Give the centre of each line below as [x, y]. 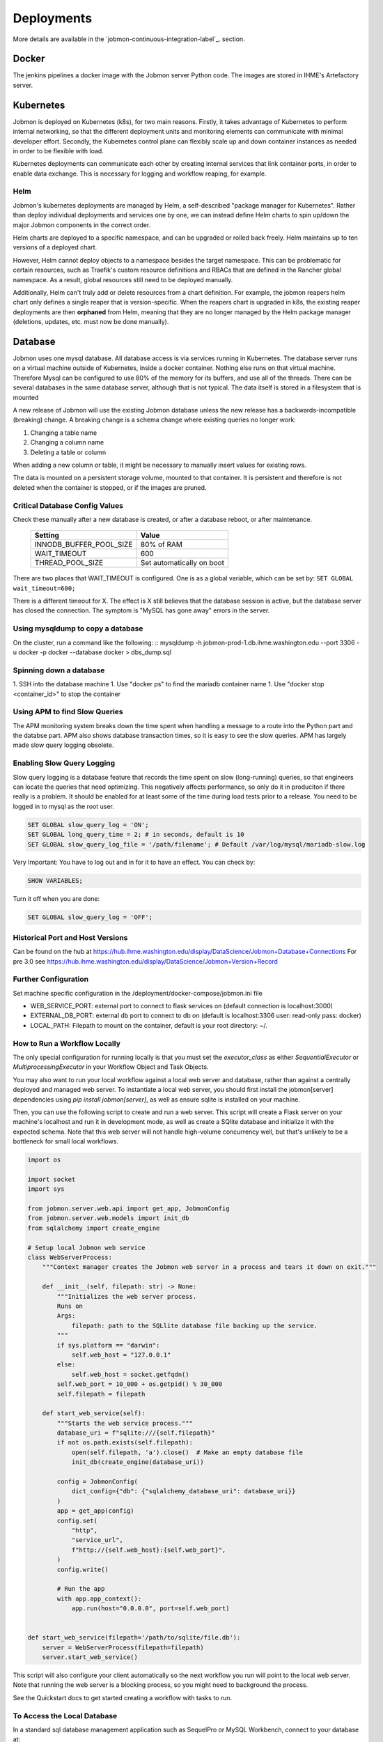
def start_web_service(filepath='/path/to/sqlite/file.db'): [134, 1638]
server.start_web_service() [90, 1657]
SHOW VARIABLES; [55, 881]
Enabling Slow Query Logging [64, 763]
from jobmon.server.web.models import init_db [108, 1218]
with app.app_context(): [99, 1598]
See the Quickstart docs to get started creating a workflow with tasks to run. [123, 1697]
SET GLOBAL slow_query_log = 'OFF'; [90, 917]
